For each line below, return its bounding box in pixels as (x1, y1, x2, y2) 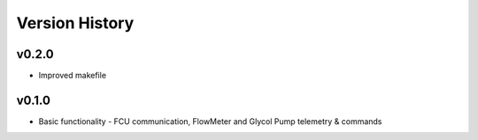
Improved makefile (38, 70, 106, 81)
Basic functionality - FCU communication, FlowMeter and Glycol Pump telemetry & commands (38, 115, 382, 127)
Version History (16, 13, 135, 33)
